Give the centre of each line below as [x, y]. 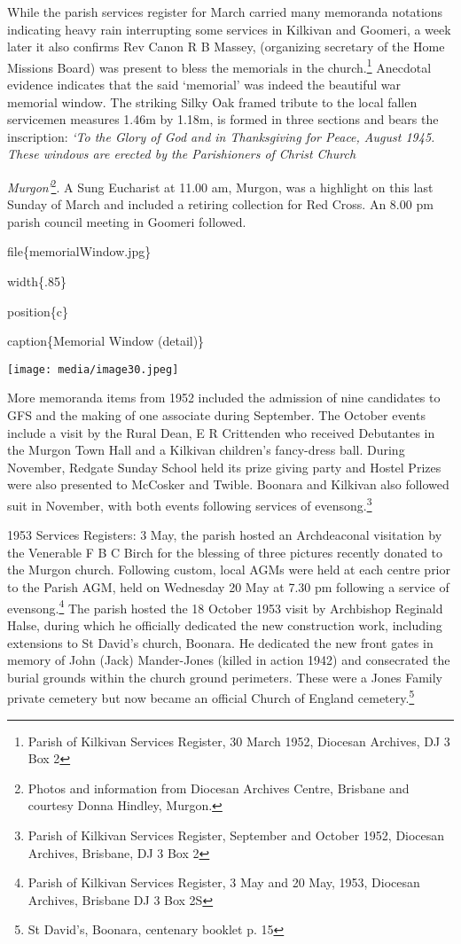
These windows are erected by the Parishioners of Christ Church [182, 154]
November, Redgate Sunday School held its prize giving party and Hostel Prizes [224, 467]
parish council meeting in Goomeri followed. [127, 221]
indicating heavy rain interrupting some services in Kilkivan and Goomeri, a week [229, 29]
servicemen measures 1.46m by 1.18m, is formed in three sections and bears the [223, 119]
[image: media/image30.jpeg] [93, 369]
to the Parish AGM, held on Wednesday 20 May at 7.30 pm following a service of [228, 587]
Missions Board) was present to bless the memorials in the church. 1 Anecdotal [219, 66]
